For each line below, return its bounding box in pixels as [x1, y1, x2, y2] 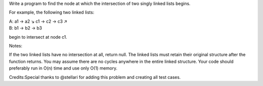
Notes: [9, 43, 22, 48]
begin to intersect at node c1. [9, 34, 68, 40]
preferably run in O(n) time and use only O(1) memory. [9, 65, 118, 71]
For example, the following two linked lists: [9, 10, 94, 15]
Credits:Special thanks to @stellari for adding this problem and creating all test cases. [9, 74, 181, 80]
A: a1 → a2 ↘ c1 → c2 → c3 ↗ [9, 18, 68, 24]
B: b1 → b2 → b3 [9, 25, 42, 31]
